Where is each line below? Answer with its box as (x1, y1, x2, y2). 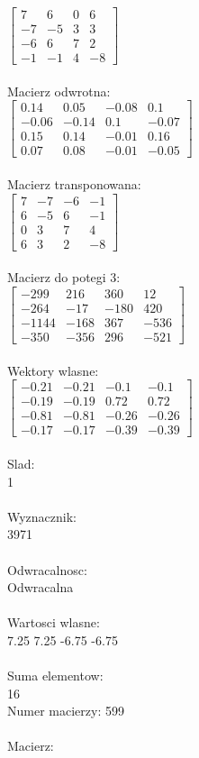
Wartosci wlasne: (7, 613, 100, 632)
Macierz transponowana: (7, 175, 141, 194)
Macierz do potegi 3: (7, 268, 121, 287)
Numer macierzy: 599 (7, 701, 124, 720)
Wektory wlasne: (7, 361, 99, 379)
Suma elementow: (7, 666, 104, 685)
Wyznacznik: (7, 507, 77, 525)
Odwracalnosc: (7, 560, 87, 579)
